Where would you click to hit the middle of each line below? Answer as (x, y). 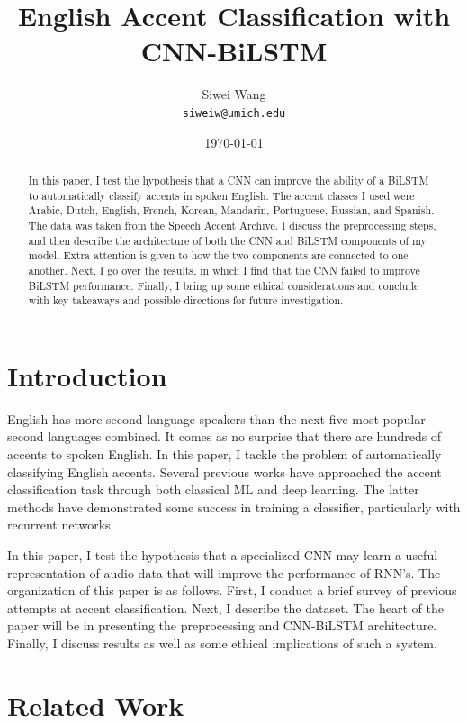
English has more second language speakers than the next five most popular (216, 418)
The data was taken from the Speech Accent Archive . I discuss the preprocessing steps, (232, 225)
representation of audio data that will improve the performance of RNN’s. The (224, 572)
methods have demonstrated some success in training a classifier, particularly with (234, 507)
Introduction (87, 375)
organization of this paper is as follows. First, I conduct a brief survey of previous (232, 590)
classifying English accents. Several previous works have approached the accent (225, 471)
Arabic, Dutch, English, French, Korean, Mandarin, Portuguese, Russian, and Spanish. (231, 210)
